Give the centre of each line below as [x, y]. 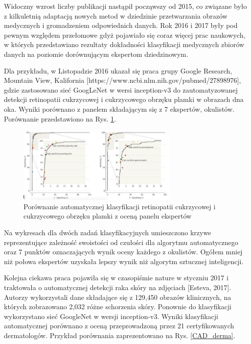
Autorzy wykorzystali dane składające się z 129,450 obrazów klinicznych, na [118, 297]
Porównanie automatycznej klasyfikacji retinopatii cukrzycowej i [120, 206]
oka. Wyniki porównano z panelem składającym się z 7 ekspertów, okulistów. [119, 109]
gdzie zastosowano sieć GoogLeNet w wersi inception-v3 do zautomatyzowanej [121, 89]
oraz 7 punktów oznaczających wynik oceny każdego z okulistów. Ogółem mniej [123, 252]
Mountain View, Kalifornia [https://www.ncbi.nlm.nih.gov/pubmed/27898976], [123, 80]
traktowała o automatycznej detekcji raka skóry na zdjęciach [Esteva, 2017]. [118, 287]
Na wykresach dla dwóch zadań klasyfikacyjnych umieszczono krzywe [108, 232]
